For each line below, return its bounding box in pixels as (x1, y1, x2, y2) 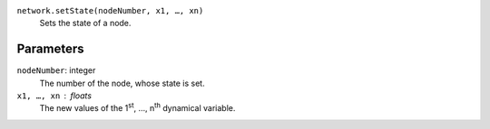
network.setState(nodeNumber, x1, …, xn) (16, 5, 204, 15)
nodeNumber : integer (16, 65, 96, 76)
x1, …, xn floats (16, 90, 93, 101)
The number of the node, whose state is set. (39, 78, 205, 88)
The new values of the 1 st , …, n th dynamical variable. (39, 101, 236, 114)
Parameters (16, 41, 84, 57)
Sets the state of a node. (39, 18, 132, 29)
